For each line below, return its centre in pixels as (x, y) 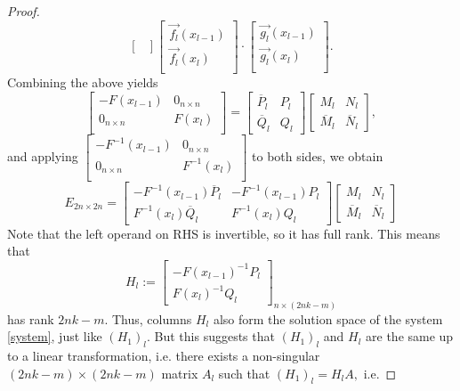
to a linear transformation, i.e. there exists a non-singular (164, 356)
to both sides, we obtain (318, 155)
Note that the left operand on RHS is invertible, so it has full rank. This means (224, 233)
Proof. (24, 11)
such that (244, 373)
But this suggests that (214, 336)
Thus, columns (152, 318)
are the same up (410, 336)
